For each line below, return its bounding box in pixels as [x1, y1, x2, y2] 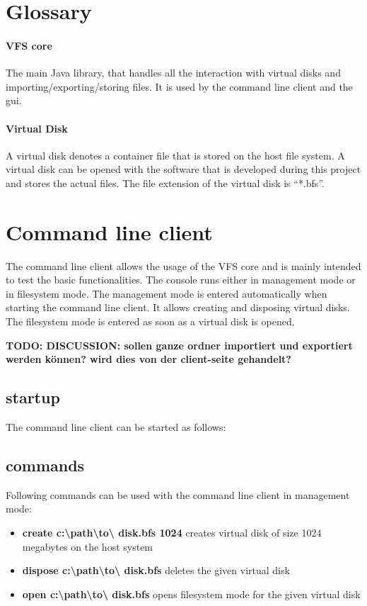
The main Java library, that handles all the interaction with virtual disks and [6, 65, 341, 80]
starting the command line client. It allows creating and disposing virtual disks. [6, 300, 350, 315]
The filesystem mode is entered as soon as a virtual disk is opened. [6, 314, 295, 329]
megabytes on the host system [22, 539, 153, 554]
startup [6, 386, 60, 408]
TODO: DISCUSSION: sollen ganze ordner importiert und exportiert [6, 337, 353, 352]
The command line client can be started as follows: [6, 420, 226, 434]
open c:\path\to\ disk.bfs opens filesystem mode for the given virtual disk [22, 586, 361, 601]
